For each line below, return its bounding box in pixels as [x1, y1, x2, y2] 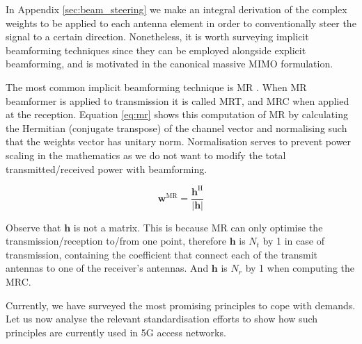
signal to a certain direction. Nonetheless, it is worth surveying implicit [6, 29, 309, 44]
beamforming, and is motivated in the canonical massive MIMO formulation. [6, 56, 333, 71]
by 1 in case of [262, 234, 324, 248]
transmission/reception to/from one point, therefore [6, 234, 227, 248]
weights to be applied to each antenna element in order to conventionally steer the [6, 15, 356, 30]
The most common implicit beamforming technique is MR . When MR [6, 79, 307, 94]
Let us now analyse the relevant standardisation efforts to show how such [6, 311, 318, 326]
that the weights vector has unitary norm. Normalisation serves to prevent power [6, 134, 352, 149]
